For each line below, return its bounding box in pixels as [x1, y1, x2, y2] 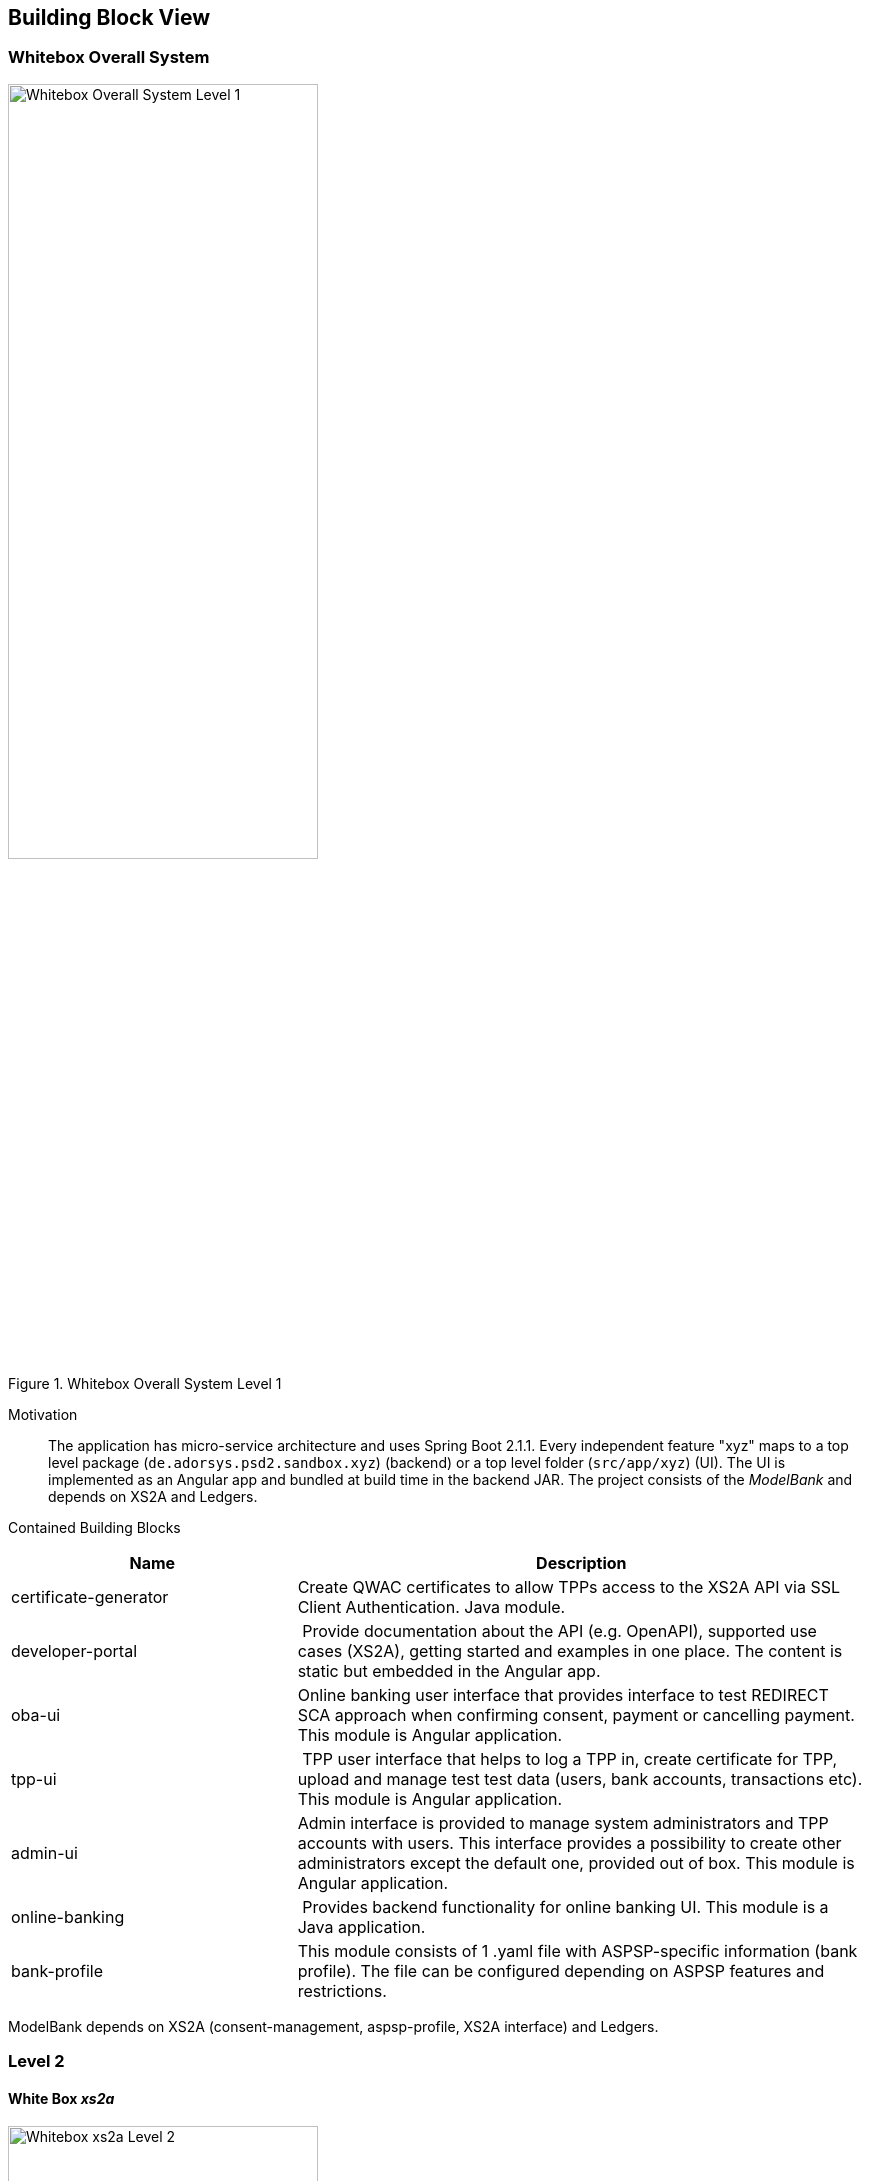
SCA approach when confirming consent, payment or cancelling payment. [297, 1704, 855, 1725]
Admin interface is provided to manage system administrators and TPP [297, 1812, 829, 1833]
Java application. [297, 1916, 426, 1937]
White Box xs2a [8, 2089, 115, 2107]
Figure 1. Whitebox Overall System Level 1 [8, 1374, 282, 1392]
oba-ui [11, 1704, 61, 1725]
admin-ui [11, 1842, 78, 1863]
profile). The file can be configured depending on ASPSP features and [297, 1960, 825, 1981]
